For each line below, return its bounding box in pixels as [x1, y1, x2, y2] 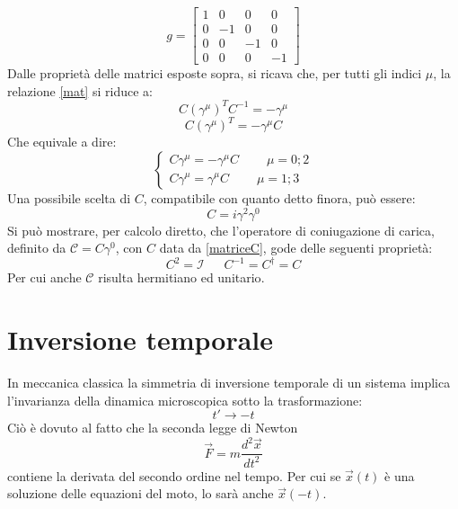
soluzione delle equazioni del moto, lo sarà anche [7, 484, 274, 503]
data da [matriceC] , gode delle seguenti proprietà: [159, 238, 433, 257]
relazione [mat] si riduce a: [7, 81, 153, 100]
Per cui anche [7, 268, 82, 287]
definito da [7, 238, 66, 257]
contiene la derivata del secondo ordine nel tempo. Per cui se [7, 466, 341, 485]
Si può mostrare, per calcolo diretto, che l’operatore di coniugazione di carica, [7, 220, 435, 239]
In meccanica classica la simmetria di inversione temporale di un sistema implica [7, 372, 451, 391]
